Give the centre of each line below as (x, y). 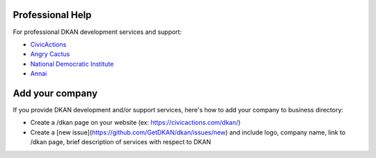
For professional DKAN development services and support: (97, 32)
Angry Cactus (50, 54)
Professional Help (52, 15)
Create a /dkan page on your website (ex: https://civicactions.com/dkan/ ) (135, 123)
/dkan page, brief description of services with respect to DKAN (121, 142)
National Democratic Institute (72, 64)
